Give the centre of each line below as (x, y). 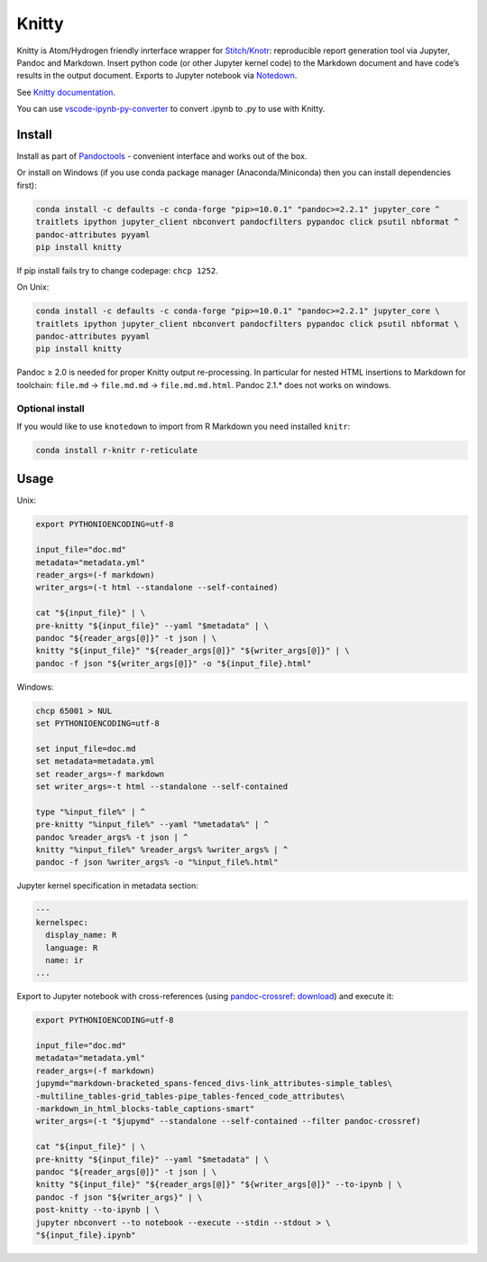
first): (27, 185)
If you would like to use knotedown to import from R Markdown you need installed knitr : (184, 426)
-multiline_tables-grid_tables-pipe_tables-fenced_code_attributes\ (190, 1096)
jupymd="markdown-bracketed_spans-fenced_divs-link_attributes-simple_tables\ (214, 1084)
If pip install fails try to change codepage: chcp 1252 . (117, 270)
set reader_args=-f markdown (100, 774)
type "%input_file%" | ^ (91, 812)
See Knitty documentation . (66, 92)
